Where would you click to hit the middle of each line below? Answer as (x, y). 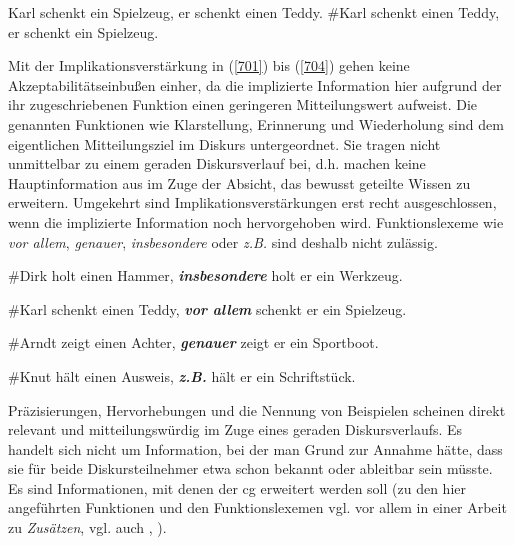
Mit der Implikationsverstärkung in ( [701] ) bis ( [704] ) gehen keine (209, 65)
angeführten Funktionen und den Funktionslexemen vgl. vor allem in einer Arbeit (257, 507)
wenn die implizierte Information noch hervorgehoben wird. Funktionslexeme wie (256, 221)
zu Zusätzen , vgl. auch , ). (87, 527)
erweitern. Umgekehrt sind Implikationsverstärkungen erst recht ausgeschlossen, (252, 202)
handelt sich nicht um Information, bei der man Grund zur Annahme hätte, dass (255, 448)
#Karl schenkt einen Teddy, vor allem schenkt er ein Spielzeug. (207, 308)
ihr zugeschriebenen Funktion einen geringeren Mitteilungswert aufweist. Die (243, 104)
